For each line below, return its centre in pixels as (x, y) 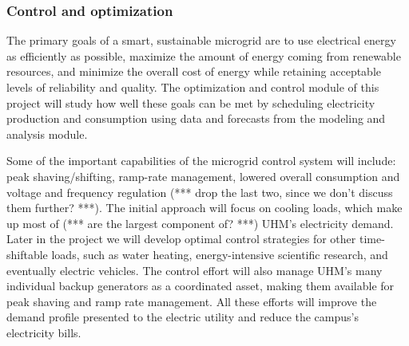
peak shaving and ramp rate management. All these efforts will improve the (192, 301)
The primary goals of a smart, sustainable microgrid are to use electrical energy (201, 40)
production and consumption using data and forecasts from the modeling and (196, 118)
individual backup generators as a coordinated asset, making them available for (201, 286)
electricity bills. (44, 332)
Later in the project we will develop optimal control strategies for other (181, 239)
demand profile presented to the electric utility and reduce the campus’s (183, 317)
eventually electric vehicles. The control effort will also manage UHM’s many (195, 270)
